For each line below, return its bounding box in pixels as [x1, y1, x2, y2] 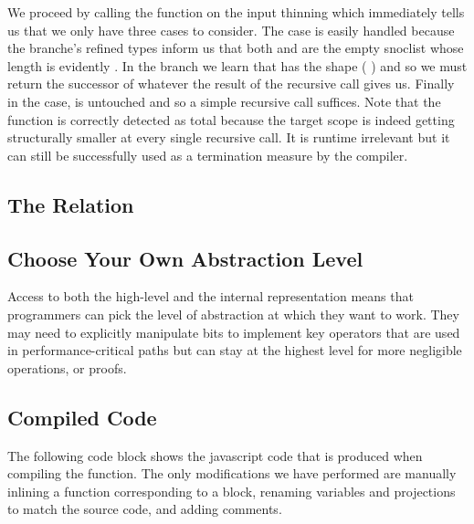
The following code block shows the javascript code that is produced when [7, 445, 423, 465]
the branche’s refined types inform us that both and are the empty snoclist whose [7, 38, 464, 58]
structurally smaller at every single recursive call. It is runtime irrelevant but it [7, 128, 450, 147]
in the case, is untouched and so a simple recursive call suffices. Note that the [7, 91, 441, 110]
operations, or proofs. [7, 358, 127, 377]
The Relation [7, 190, 134, 218]
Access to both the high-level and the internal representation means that [7, 287, 414, 306]
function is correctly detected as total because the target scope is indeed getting [7, 110, 455, 129]
